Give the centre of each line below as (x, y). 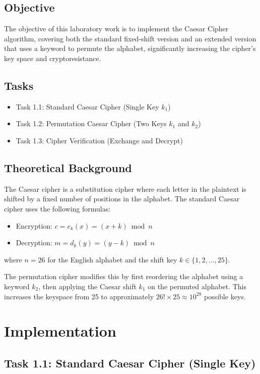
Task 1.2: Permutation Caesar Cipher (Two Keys (91, 123)
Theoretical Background (68, 167)
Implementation (60, 331)
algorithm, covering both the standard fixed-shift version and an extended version (130, 38)
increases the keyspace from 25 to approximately (79, 296)
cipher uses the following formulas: (57, 208)
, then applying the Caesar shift (87, 286)
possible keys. (225, 296)
